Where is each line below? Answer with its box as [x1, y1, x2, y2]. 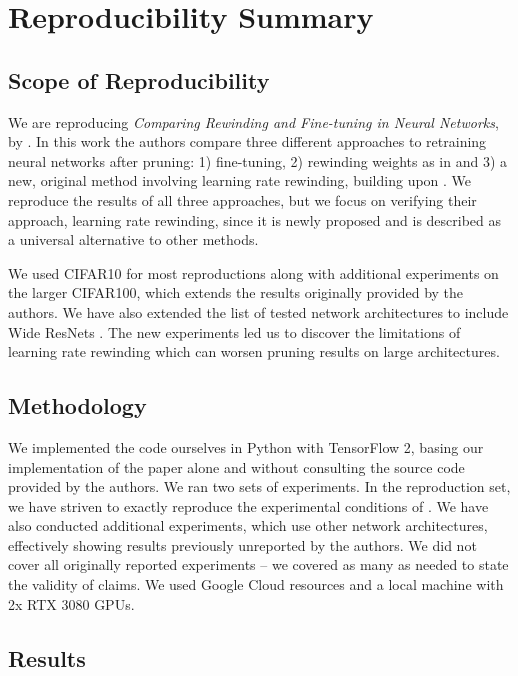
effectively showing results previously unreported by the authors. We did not [8, 534, 477, 555]
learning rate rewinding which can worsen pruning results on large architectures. [8, 341, 500, 362]
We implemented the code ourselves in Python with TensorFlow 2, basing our [8, 436, 484, 457]
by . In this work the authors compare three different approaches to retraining [8, 131, 487, 152]
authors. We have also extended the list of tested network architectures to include [8, 301, 509, 322]
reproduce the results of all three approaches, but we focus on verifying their [8, 189, 477, 210]
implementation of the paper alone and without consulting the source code [8, 456, 465, 477]
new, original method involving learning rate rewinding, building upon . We [8, 170, 472, 191]
